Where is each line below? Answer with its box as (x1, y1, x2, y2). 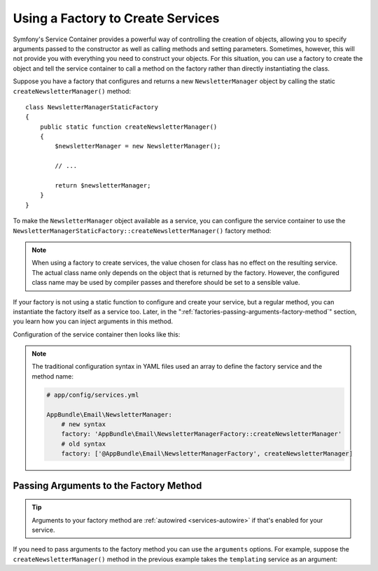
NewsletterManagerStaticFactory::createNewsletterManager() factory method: (13, 226, 272, 234)
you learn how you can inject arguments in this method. (13, 317, 174, 325)
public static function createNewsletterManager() (39, 122, 218, 131)
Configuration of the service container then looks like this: (13, 330, 181, 339)
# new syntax (61, 421, 106, 428)
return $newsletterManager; (55, 182, 151, 190)
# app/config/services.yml (46, 390, 139, 399)
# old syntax (61, 439, 106, 448)
